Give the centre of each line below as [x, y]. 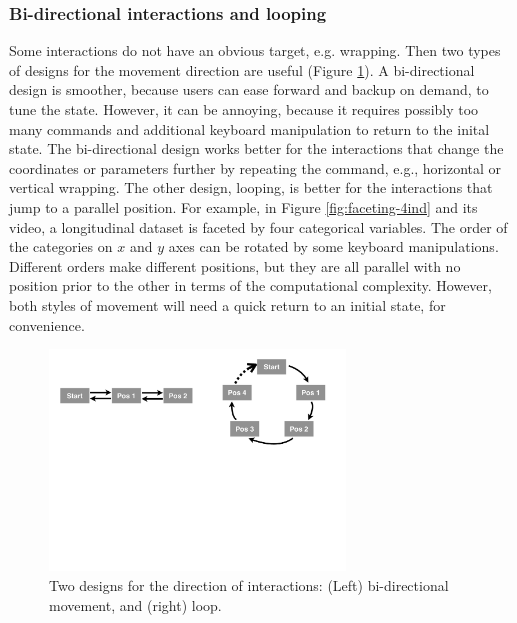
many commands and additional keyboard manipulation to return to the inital [249, 128]
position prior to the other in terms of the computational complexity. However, [250, 285]
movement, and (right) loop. [135, 604]
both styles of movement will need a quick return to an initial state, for [227, 304]
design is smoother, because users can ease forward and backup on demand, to [249, 89]
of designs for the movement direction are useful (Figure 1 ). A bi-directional [242, 69]
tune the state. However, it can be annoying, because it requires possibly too [244, 109]
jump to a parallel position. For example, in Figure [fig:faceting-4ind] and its [243, 206]
